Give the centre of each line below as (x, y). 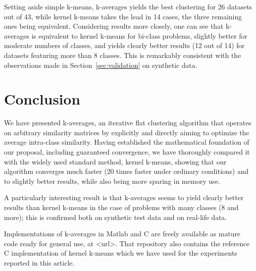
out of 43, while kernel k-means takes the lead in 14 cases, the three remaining (123, 16)
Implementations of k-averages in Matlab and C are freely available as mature (122, 234)
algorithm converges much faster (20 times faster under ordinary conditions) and (126, 171)
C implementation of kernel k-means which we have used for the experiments (121, 253)
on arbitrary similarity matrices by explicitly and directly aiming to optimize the (127, 132)
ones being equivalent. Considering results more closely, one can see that (114, 26)
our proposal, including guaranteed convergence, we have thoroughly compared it (127, 152)
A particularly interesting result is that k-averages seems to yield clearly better (124, 197)
